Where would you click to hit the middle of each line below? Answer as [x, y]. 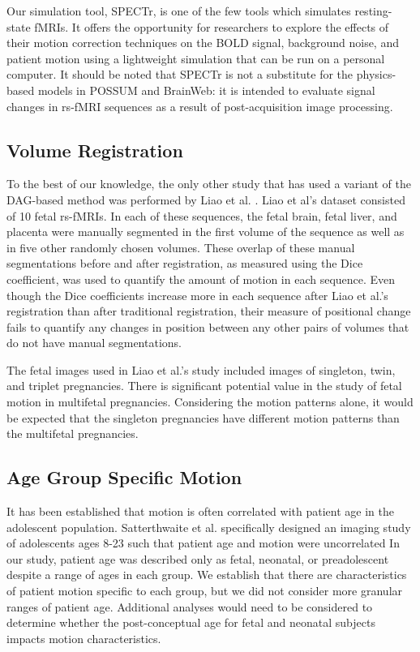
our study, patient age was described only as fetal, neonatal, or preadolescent [198, 558]
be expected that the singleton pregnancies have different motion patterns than [203, 417]
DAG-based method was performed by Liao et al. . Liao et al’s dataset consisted [206, 199]
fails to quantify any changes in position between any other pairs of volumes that [208, 326]
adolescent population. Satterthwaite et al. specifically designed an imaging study [209, 527]
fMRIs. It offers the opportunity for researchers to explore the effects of [212, 26]
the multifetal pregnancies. [73, 433]
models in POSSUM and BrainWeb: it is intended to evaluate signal [206, 90]
